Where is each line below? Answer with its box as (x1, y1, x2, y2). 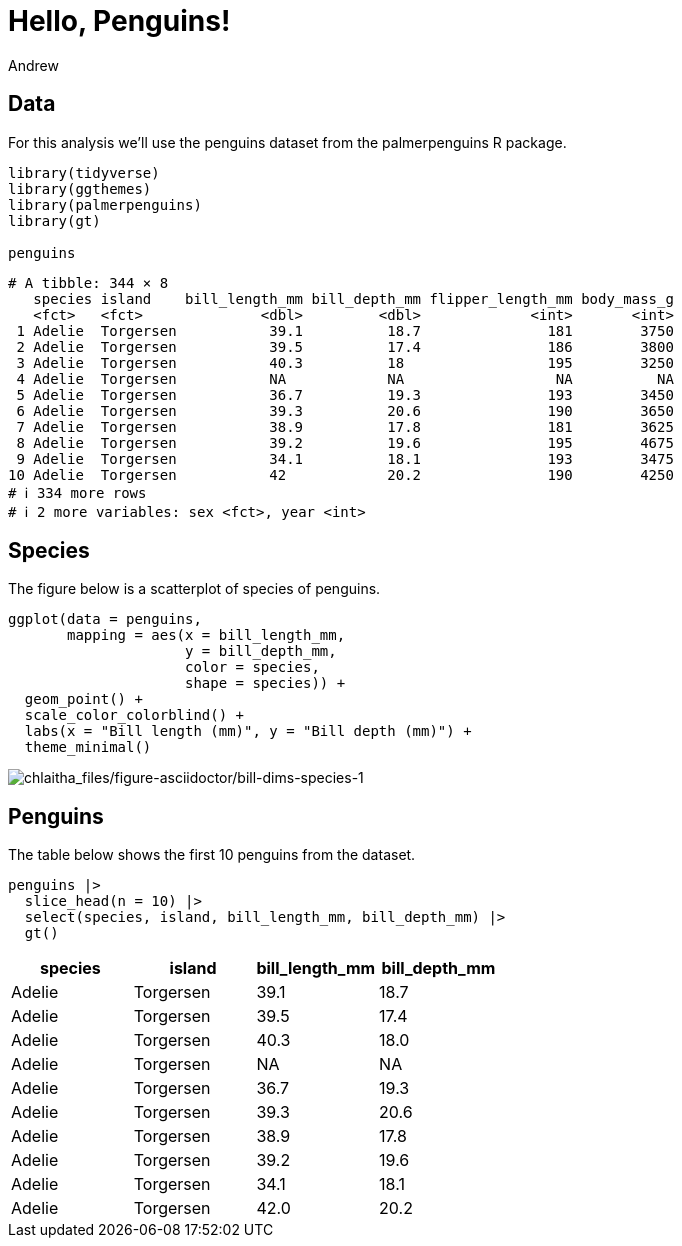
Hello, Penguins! (8, 4, 231, 38)
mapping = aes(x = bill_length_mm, (67, 627, 346, 644)
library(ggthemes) (8, 180, 152, 197)
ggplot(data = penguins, (8, 611, 202, 628)
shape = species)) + (185, 675, 346, 692)
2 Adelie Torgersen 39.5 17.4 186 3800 (16, 338, 674, 355)
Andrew (8, 56, 59, 74)
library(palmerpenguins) (8, 196, 202, 213)
